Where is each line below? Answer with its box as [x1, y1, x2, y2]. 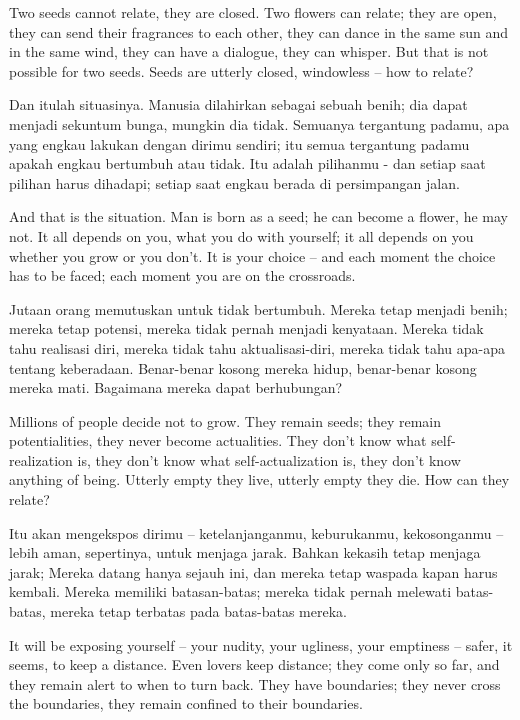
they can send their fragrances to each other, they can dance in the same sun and [9, 21, 508, 42]
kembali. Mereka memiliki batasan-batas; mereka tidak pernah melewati [9, 581, 452, 602]
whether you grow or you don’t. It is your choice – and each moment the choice [9, 245, 496, 266]
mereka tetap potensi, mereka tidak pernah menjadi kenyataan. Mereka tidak [9, 318, 484, 339]
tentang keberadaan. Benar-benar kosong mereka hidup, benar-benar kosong [9, 357, 477, 378]
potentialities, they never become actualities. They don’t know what [9, 430, 427, 451]
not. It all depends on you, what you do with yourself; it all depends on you [9, 225, 474, 246]
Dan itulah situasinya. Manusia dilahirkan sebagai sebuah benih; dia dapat [9, 94, 468, 115]
